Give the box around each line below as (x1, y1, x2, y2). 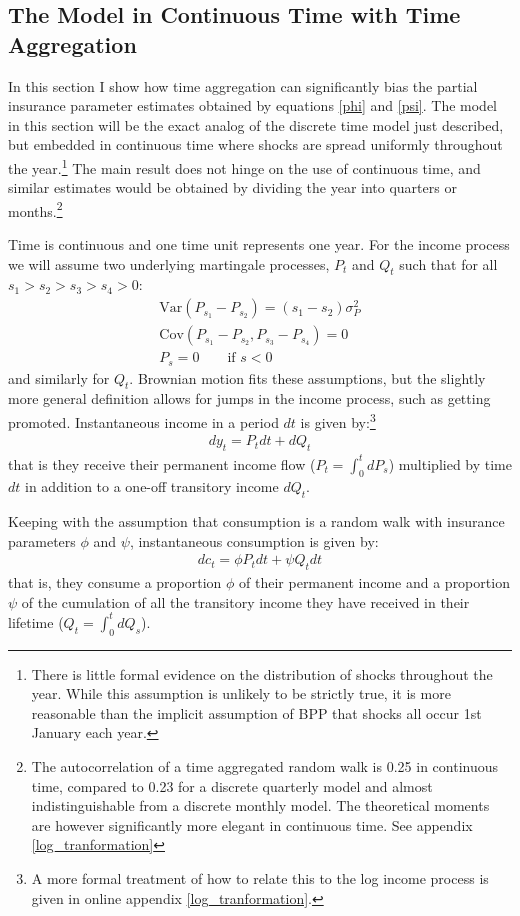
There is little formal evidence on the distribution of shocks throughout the (31, 663, 493, 684)
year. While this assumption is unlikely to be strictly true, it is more (31, 683, 451, 704)
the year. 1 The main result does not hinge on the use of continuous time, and (8, 154, 481, 178)
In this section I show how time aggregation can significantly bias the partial (8, 75, 478, 96)
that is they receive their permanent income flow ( (8, 453, 316, 474)
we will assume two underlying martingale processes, (8, 253, 330, 274)
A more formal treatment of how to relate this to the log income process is (31, 868, 489, 888)
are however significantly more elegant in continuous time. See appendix (31, 814, 473, 835)
